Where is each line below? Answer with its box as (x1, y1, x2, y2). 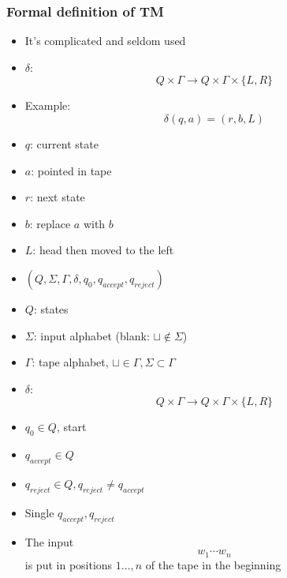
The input (24, 533, 74, 550)
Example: (24, 97, 71, 114)
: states (33, 300, 69, 317)
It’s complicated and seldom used (24, 32, 186, 49)
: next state (30, 189, 85, 205)
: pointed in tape (31, 162, 112, 178)
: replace (29, 215, 71, 231)
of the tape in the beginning (145, 556, 281, 572)
